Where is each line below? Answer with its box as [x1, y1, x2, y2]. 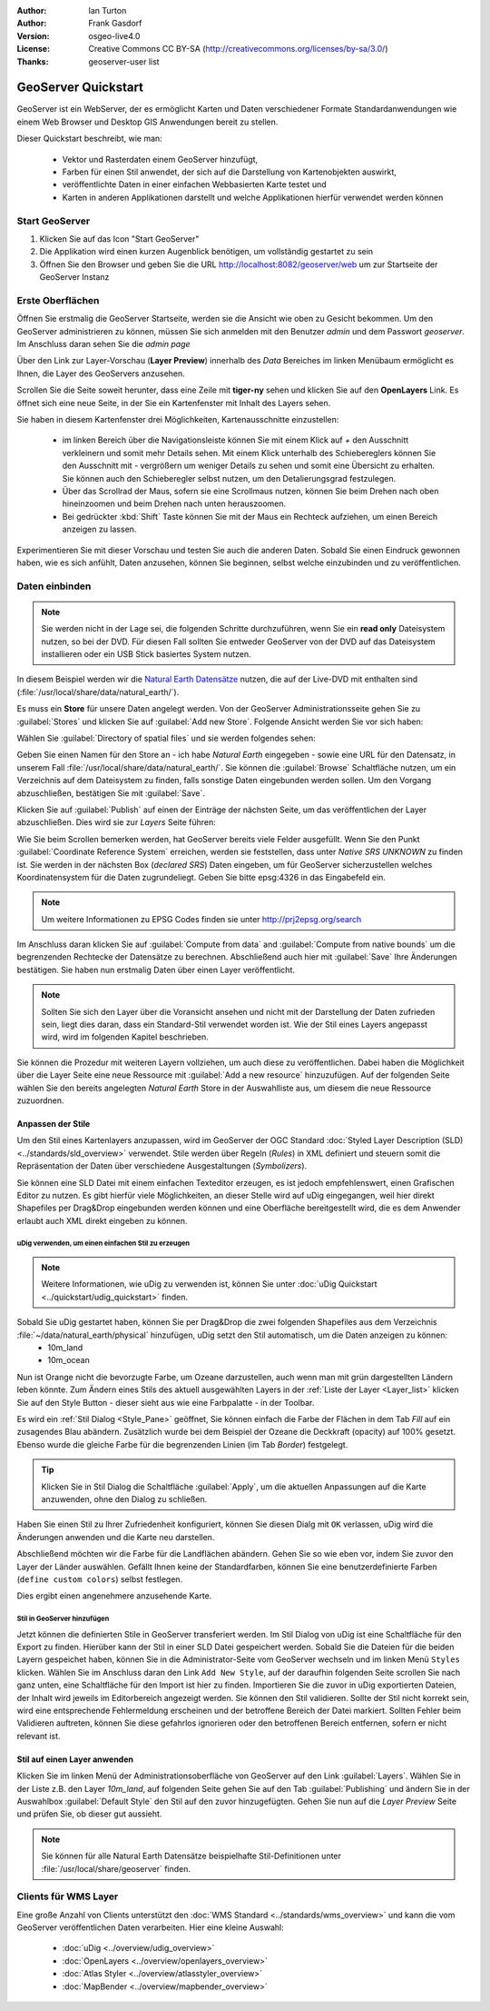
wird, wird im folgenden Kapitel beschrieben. [41, 1031, 209, 1042]
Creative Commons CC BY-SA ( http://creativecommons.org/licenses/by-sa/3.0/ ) [88, 44, 388, 55]
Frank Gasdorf [88, 18, 142, 29]
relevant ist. [16, 1730, 61, 1741]
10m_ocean [47, 1355, 90, 1366]
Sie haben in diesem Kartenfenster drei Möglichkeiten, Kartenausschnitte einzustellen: [16, 414, 339, 424]
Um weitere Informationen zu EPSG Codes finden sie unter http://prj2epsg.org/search [41, 913, 362, 924]
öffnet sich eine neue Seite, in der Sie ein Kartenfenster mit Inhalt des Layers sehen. [16, 397, 331, 408]
